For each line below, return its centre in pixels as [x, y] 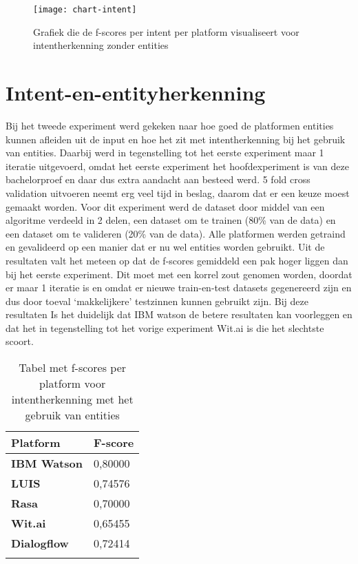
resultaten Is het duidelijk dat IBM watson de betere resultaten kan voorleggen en [179, 314]
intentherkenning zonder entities [101, 45]
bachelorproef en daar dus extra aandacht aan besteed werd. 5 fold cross [158, 179]
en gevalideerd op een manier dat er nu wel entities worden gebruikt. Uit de [165, 247]
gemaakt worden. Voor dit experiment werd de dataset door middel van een [165, 206]
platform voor [73, 384]
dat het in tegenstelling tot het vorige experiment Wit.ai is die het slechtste [165, 327]
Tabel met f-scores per [73, 368]
